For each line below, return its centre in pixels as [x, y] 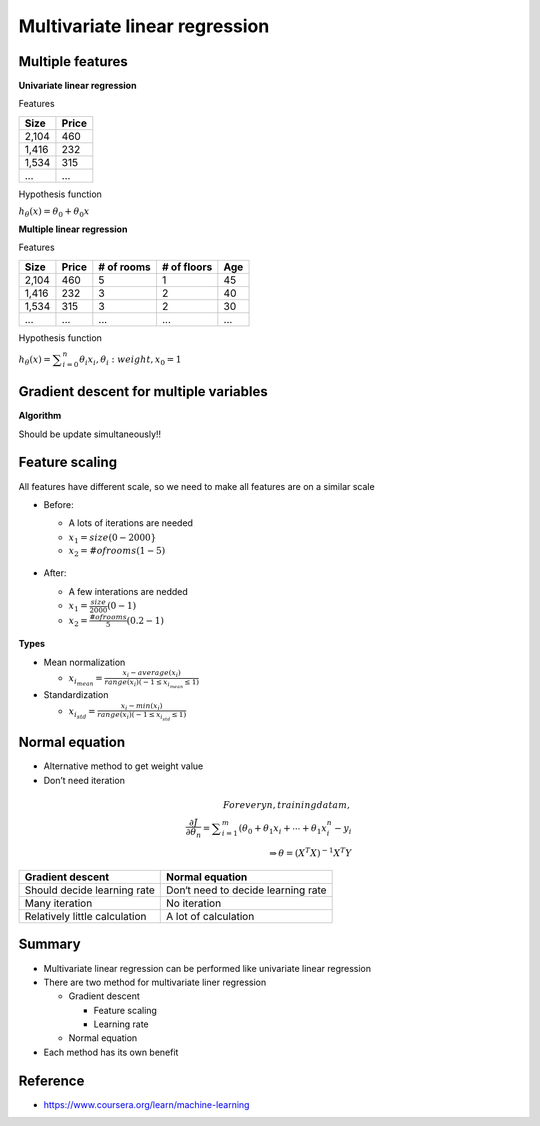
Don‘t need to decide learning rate [246, 890]
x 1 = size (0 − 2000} [112, 538]
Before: [58, 504]
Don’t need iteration [84, 780]
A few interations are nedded [128, 591]
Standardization [76, 695]
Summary [49, 944]
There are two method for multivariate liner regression [155, 982]
